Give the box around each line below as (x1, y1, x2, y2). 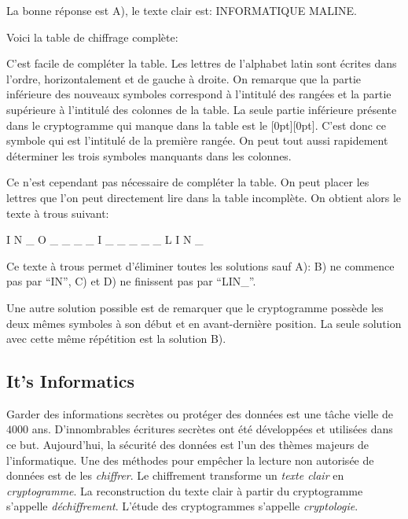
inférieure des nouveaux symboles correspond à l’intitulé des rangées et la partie (6, 86, 391, 102)
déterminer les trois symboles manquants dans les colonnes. (6, 147, 292, 164)
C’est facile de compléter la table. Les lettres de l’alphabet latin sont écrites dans (6, 55, 397, 72)
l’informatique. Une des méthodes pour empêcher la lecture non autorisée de (6, 451, 374, 468)
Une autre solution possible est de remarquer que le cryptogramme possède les (6, 299, 384, 315)
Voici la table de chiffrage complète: (6, 28, 178, 45)
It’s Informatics (6, 369, 135, 393)
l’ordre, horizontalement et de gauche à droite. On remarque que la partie (6, 70, 361, 86)
